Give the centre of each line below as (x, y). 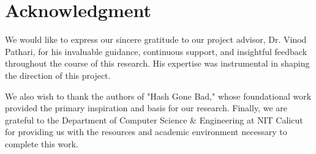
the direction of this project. (58, 75)
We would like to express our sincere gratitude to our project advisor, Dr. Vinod (156, 39)
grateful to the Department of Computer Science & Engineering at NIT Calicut (154, 119)
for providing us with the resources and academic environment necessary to (146, 132)
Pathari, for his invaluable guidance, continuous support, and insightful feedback (156, 51)
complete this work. (42, 143)
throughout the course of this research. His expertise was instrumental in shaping (157, 63)
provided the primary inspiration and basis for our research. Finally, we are (146, 108)
